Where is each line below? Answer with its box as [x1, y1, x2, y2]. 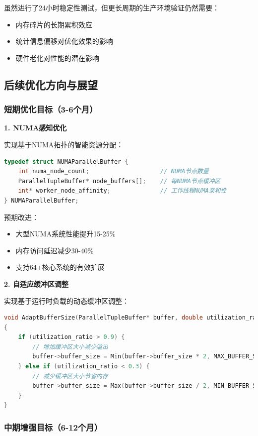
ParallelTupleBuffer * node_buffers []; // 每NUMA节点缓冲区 [18, 177, 221, 185]
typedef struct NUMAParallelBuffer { [4, 158, 129, 165]
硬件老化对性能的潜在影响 [15, 52, 99, 63]
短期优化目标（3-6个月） [4, 103, 98, 115]
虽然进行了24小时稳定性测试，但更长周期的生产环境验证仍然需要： [4, 2, 219, 12]
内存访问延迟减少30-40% [15, 245, 94, 255]
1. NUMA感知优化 [4, 122, 67, 133]
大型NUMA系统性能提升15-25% [15, 228, 116, 239]
